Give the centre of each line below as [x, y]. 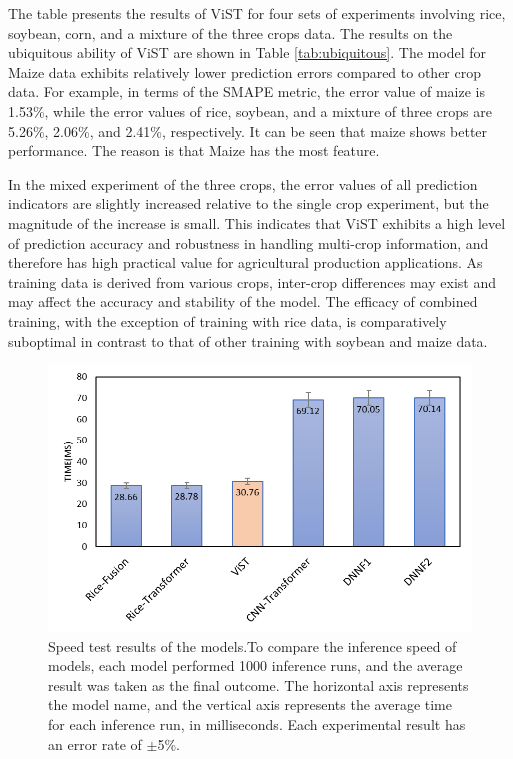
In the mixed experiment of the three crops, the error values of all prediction [243, 183]
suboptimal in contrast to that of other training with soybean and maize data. [248, 340]
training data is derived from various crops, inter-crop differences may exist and [252, 281]
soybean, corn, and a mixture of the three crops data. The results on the [230, 32]
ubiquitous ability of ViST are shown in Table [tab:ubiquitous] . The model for [247, 52]
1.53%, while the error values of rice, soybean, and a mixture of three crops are [250, 110]
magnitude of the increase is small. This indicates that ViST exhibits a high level [257, 222]
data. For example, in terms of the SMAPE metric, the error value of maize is [246, 91]
